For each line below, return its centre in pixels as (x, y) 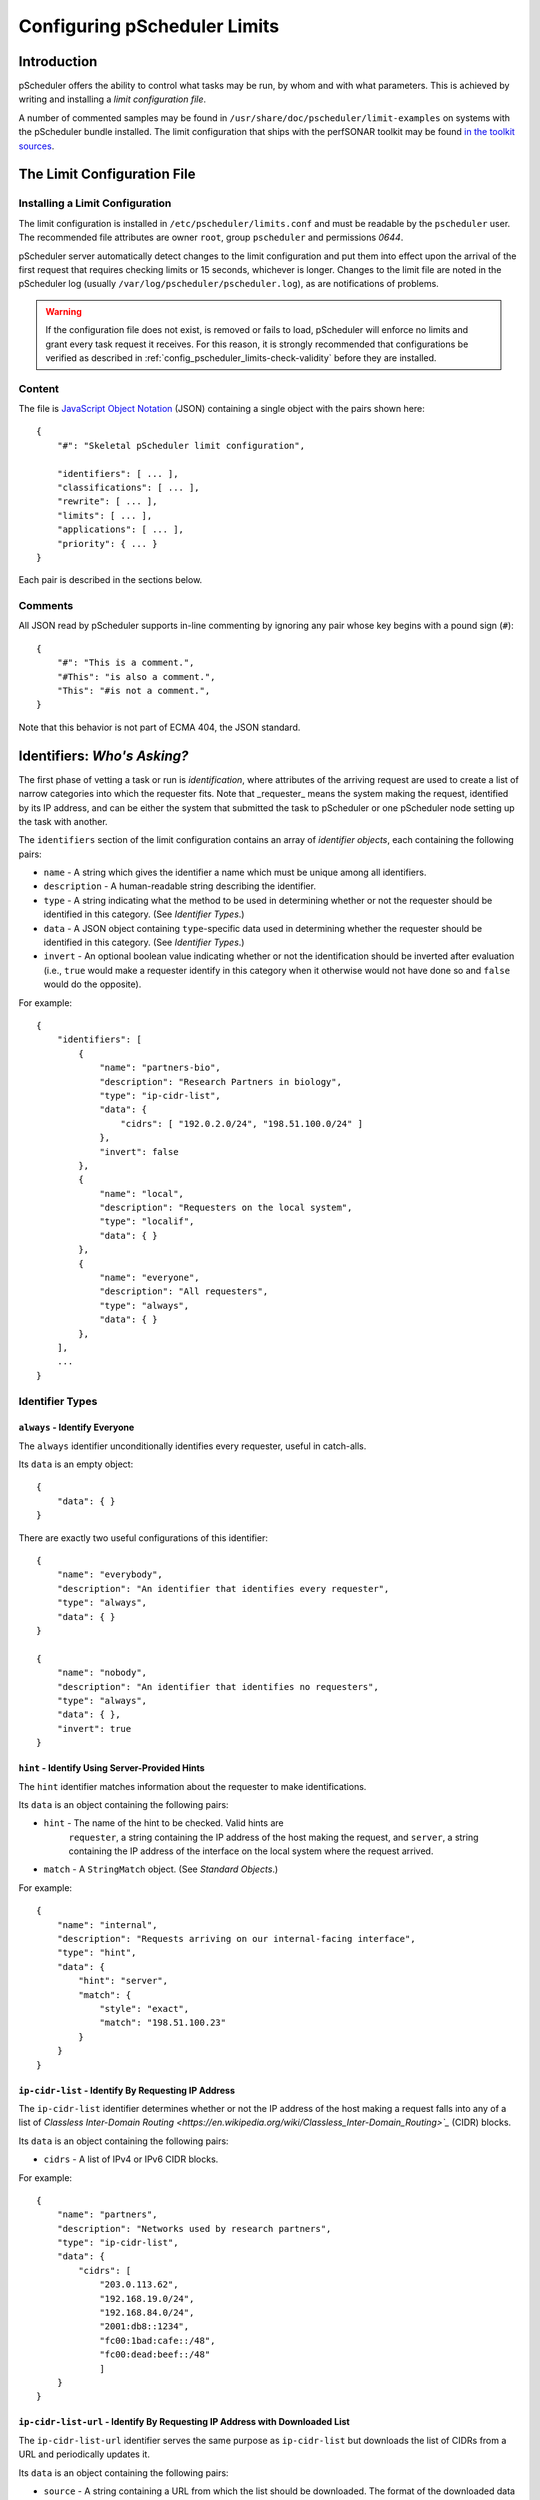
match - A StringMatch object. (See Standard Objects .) (161, 1869)
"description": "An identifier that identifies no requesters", (217, 1686)
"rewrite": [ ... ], (107, 501)
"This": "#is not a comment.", (133, 691)
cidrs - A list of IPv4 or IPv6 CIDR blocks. (131, 2159)
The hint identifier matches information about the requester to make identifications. (192, 1786)
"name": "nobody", (102, 1673)
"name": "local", (142, 1193)
